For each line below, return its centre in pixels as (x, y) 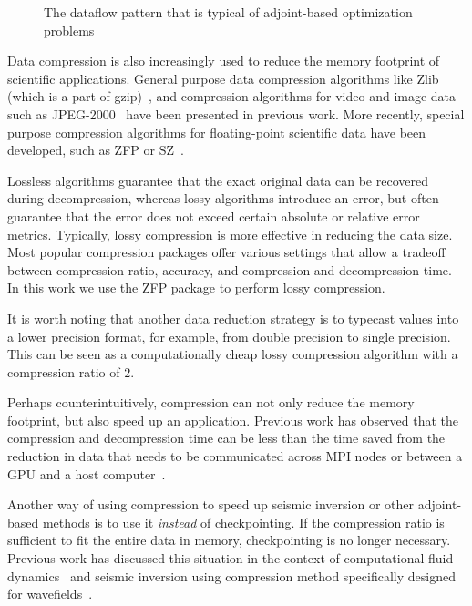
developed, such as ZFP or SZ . (96, 150)
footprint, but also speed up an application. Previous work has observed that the (233, 420)
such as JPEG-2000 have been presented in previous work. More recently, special (236, 113)
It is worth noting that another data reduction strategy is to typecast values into (233, 318)
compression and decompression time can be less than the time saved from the (226, 438)
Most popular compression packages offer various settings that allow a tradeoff (226, 252)
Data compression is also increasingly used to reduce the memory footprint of (224, 61)
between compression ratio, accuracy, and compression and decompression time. (230, 269)
